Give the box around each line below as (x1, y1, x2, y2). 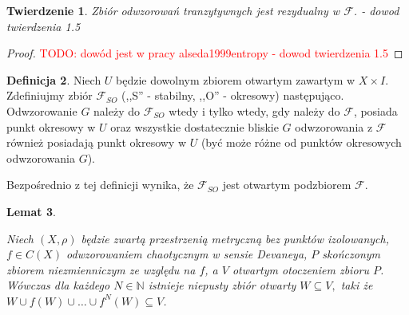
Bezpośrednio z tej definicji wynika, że (6, 176, 194, 193)
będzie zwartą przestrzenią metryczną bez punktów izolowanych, (81, 230, 389, 246)
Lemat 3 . (6, 203, 56, 219)
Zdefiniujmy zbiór (6, 87, 93, 104)
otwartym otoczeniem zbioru (232, 261, 369, 278)
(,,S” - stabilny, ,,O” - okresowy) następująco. (121, 87, 344, 104)
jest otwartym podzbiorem (222, 176, 351, 193)
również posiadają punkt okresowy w (6, 134, 187, 151)
